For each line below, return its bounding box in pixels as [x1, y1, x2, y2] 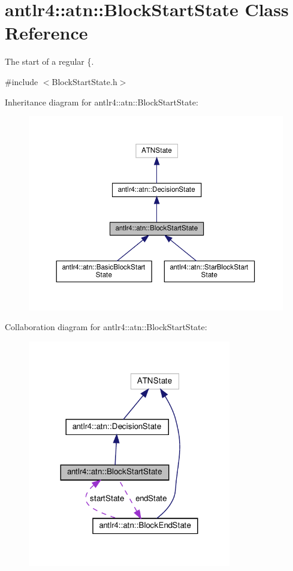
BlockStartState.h [52, 75, 117, 87]
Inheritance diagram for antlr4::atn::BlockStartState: [5, 95, 198, 108]
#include [5, 75, 38, 87]
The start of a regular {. [5, 55, 94, 68]
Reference [5, 20, 88, 45]
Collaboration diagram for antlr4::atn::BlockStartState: [5, 321, 207, 333]
